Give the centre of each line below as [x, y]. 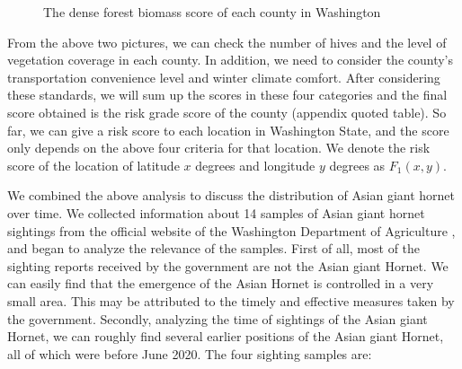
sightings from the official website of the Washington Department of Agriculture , [231, 230]
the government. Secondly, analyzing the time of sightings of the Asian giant [218, 318]
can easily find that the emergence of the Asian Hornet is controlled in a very [221, 283]
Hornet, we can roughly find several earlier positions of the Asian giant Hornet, [226, 336]
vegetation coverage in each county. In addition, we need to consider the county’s [231, 60]
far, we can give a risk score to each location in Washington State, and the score [228, 130]
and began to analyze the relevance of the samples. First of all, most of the [214, 248]
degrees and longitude [255, 165]
